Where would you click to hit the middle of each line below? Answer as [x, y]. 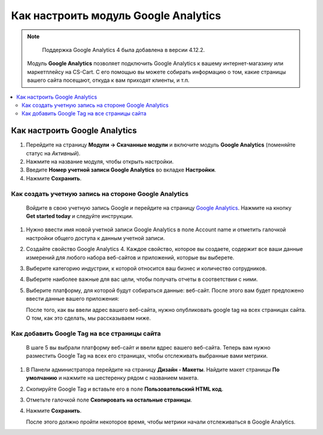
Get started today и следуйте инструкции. [80, 216]
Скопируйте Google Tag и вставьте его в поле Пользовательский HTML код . [125, 389]
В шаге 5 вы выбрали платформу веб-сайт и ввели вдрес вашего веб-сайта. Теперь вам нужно [148, 347]
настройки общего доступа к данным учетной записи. [95, 238]
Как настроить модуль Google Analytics [116, 16]
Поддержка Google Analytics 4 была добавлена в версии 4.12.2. [124, 50]
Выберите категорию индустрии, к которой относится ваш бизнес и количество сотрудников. [147, 268]
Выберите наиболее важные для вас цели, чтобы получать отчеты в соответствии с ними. [142, 279]
